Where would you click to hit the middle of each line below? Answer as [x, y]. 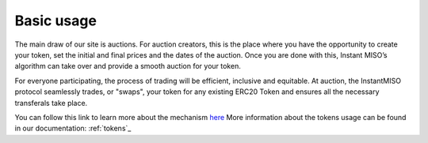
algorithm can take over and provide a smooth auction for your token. [128, 66]
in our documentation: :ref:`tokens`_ [73, 128]
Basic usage [55, 21]
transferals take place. [51, 103]
